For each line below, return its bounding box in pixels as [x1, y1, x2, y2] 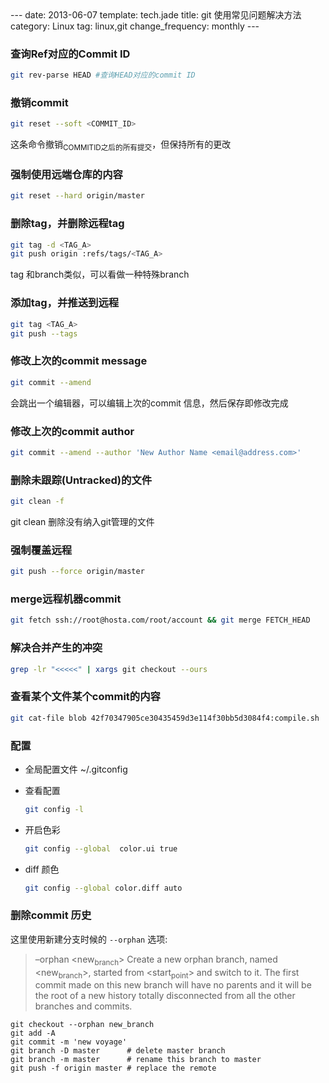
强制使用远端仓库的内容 [10, 168, 123, 182]
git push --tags [10, 328, 78, 339]
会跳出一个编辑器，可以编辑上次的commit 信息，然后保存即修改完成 [10, 397, 289, 409]
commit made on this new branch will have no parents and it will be [34, 979, 312, 991]
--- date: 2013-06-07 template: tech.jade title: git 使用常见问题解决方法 [10, 9, 302, 21]
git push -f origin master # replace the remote [10, 1063, 217, 1074]
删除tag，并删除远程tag [10, 217, 125, 231]
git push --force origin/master [10, 567, 145, 577]
